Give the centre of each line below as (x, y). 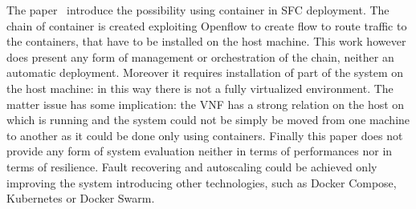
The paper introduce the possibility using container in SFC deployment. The (198, 10)
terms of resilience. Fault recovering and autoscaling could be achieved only (192, 166)
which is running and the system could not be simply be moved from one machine (208, 120)
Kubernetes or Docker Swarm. (81, 198)
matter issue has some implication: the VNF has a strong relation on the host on (206, 104)
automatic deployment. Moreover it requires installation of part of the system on (205, 72)
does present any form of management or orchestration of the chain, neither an (200, 56)
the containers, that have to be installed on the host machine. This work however (206, 41)
